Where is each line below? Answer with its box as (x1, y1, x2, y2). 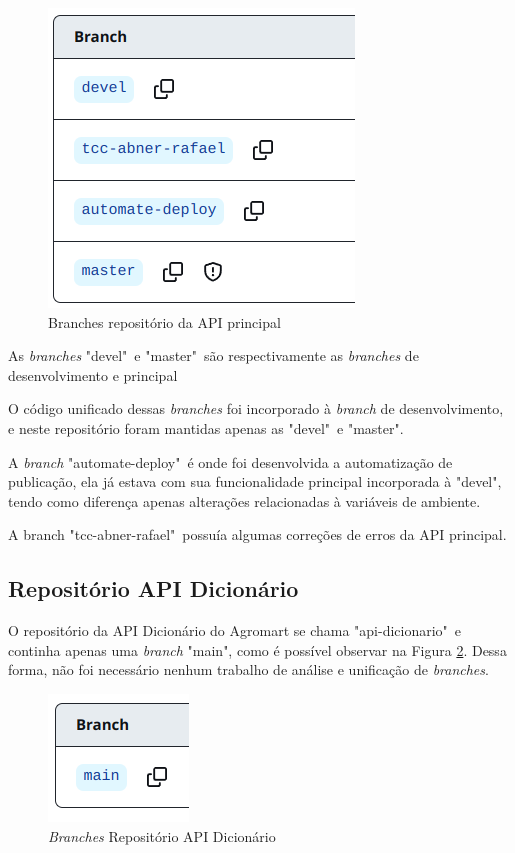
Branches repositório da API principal (48, 311, 281, 332)
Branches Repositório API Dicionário (48, 825, 276, 846)
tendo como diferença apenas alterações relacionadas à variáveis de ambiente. (8, 490, 481, 511)
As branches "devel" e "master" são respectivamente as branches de (8, 345, 419, 366)
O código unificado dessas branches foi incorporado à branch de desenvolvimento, (8, 398, 504, 419)
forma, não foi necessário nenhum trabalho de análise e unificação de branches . (8, 659, 489, 680)
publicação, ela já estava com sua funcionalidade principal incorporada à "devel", (8, 471, 502, 492)
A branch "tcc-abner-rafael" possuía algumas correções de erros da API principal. (8, 524, 507, 545)
